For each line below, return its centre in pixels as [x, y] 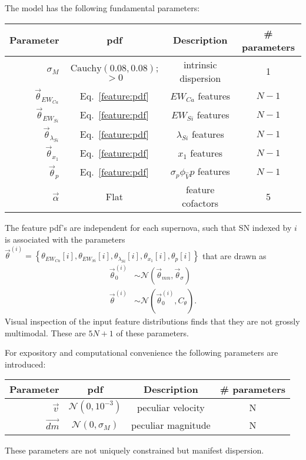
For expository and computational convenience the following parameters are [142, 353]
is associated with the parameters [65, 239]
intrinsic [200, 64]
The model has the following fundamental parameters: [102, 8]
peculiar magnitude [171, 425]
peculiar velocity [171, 407]
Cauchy [86, 69]
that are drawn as [234, 255]
